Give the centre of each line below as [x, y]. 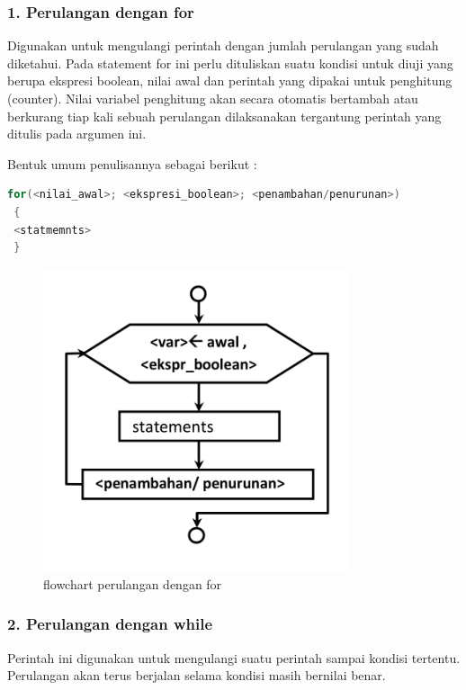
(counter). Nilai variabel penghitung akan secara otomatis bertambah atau [213, 98]
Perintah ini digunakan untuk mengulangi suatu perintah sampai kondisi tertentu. [234, 657]
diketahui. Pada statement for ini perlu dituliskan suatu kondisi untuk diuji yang [230, 63]
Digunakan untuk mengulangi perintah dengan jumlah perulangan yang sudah [223, 45]
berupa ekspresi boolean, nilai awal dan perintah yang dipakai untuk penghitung [230, 81]
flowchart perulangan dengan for [133, 583]
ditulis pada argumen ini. [77, 134]
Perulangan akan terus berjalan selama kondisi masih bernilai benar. [197, 675]
